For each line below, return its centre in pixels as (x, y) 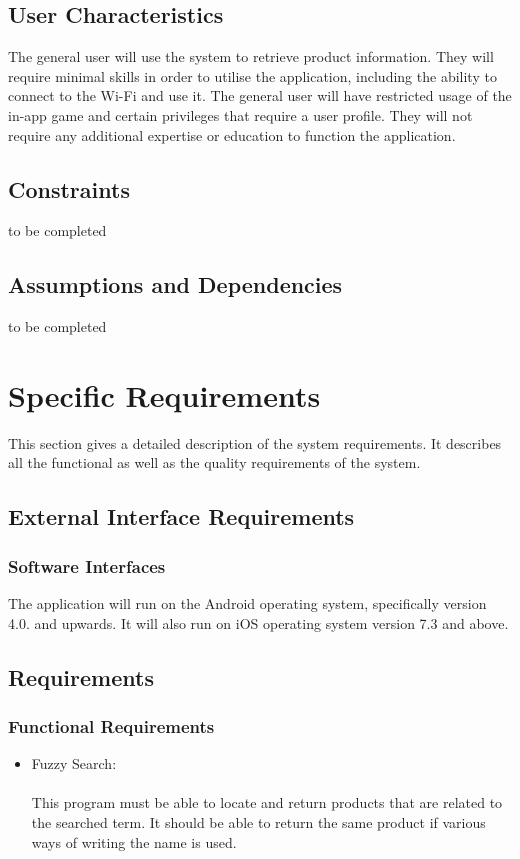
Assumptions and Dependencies (175, 284)
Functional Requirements (111, 725)
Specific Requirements (164, 394)
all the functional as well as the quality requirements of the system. (214, 462)
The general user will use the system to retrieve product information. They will (251, 56)
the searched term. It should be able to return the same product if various (258, 822)
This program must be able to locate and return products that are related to (267, 802)
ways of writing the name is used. (134, 841)
